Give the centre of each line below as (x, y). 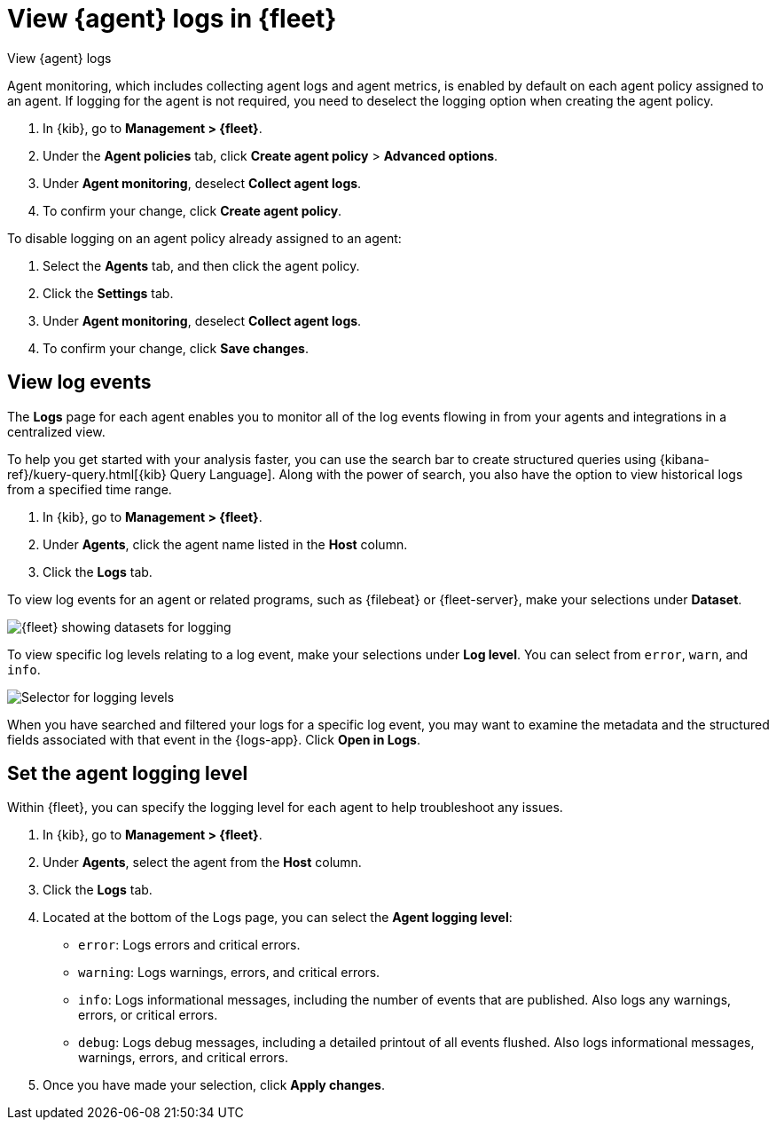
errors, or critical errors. (148, 1015)
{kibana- (684, 459)
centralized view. (56, 431)
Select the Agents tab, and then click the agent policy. (201, 265)
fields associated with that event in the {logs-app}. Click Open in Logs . (214, 739)
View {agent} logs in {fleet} (172, 19)
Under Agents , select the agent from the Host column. (202, 863)
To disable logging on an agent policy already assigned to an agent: (204, 238)
